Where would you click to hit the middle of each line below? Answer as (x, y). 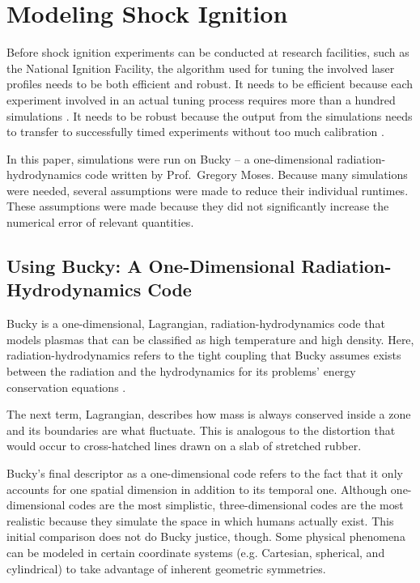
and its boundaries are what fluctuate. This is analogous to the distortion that (201, 430)
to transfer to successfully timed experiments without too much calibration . (195, 132)
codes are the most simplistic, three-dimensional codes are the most (236, 505)
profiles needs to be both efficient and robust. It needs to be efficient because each (210, 84)
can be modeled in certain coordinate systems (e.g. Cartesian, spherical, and (196, 552)
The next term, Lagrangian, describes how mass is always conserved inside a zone (209, 414)
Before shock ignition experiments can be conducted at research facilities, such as (208, 52)
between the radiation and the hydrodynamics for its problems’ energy (181, 371)
